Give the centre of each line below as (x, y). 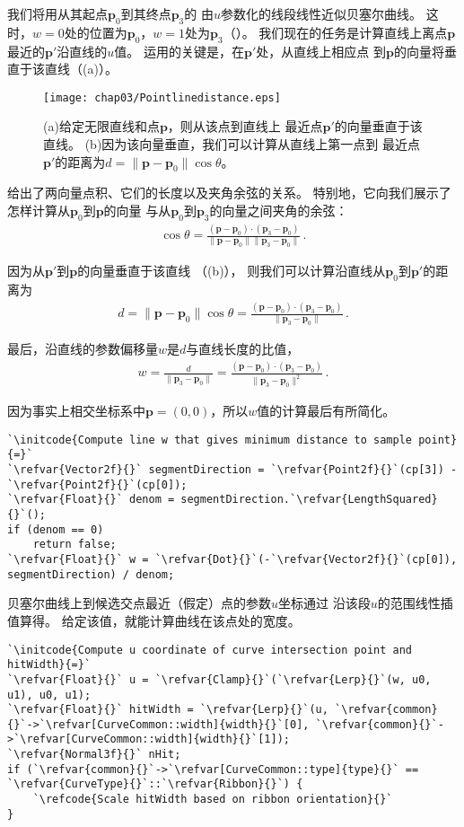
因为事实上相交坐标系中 (76, 411)
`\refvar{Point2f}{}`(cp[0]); (97, 484)
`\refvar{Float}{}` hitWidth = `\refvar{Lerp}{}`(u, (168, 710)
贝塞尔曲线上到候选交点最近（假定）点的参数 (139, 603)
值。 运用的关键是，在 (179, 51)
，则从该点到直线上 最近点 (245, 126)
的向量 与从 (137, 211)
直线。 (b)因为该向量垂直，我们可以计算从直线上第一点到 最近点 (232, 144)
